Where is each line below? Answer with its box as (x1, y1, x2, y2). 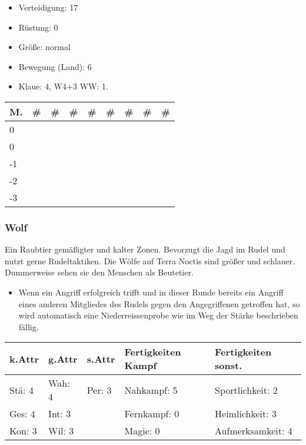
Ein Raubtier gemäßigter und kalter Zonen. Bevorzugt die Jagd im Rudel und (5, 243, 285, 255)
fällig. (18, 320, 39, 333)
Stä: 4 (9, 383, 34, 397)
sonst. (215, 358, 242, 373)
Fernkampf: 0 (124, 407, 179, 421)
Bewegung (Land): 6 (18, 60, 92, 72)
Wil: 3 (48, 424, 74, 438)
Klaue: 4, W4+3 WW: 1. (18, 80, 108, 92)
